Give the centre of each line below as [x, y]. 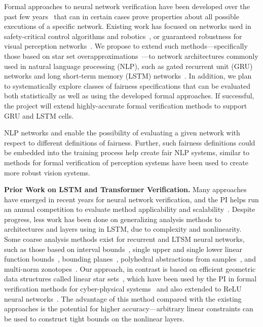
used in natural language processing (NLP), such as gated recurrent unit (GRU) [128, 66]
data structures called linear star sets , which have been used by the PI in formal [130, 279]
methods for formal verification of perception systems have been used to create [126, 162]
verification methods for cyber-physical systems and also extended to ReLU [123, 289]
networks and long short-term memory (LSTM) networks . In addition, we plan [128, 76]
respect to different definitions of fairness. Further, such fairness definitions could [130, 142]
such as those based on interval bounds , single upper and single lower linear [123, 249]
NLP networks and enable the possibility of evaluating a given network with [122, 133]
